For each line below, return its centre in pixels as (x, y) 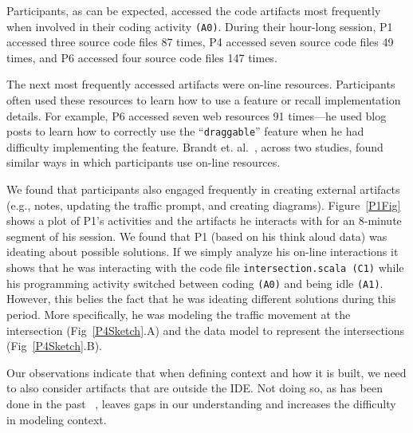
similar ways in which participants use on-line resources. (144, 162)
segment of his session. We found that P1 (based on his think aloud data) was (197, 236)
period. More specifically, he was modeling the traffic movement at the (179, 314)
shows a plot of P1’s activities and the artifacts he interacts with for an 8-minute (204, 220)
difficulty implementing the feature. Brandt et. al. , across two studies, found (195, 146)
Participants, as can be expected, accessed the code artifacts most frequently (194, 10)
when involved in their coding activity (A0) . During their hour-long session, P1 (200, 26)
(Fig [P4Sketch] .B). (55, 346)
